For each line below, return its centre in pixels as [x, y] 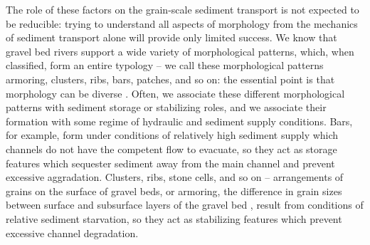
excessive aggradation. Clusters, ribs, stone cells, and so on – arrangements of [175, 177]
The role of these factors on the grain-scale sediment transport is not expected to [183, 9]
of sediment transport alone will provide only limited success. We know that [171, 37]
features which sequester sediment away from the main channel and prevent [170, 163]
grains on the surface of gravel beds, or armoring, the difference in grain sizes [174, 191]
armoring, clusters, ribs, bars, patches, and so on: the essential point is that [170, 79]
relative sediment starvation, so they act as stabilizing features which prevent [174, 218]
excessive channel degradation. [72, 233]
